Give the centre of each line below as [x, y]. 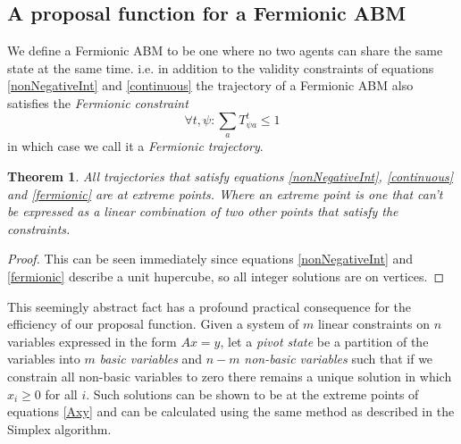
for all [61, 394]
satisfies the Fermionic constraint [98, 102]
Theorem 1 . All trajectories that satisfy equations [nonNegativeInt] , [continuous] [230, 176]
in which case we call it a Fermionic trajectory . [135, 146]
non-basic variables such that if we [339, 359]
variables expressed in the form [92, 341]
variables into [44, 359]
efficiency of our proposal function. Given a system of [153, 324]
